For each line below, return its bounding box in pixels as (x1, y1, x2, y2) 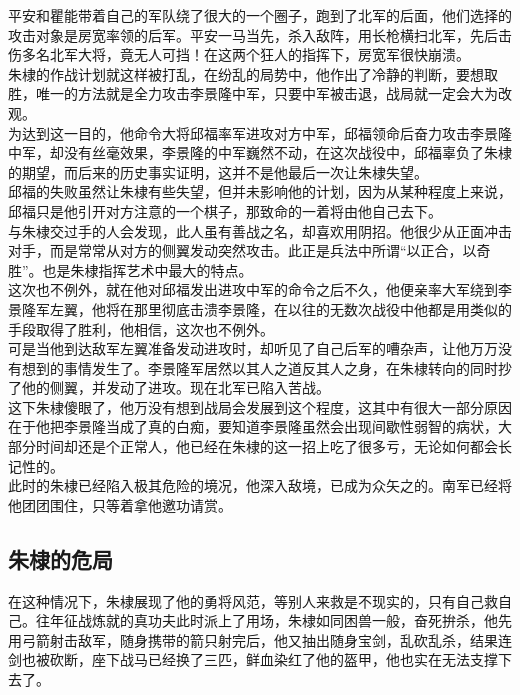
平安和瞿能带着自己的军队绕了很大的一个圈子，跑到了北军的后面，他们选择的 (8, 5, 512, 25)
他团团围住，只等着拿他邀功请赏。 (8, 494, 232, 515)
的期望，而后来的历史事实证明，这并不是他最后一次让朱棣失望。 (8, 161, 428, 182)
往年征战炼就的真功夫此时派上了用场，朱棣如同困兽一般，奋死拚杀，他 (35, 610, 498, 631)
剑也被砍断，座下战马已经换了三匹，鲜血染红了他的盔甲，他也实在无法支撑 (8, 649, 498, 670)
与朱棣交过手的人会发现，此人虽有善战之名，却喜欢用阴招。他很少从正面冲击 (8, 220, 512, 241)
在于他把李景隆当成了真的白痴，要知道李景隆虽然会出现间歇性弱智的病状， (8, 416, 498, 437)
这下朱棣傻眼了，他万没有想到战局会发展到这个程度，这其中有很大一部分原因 (8, 396, 512, 417)
